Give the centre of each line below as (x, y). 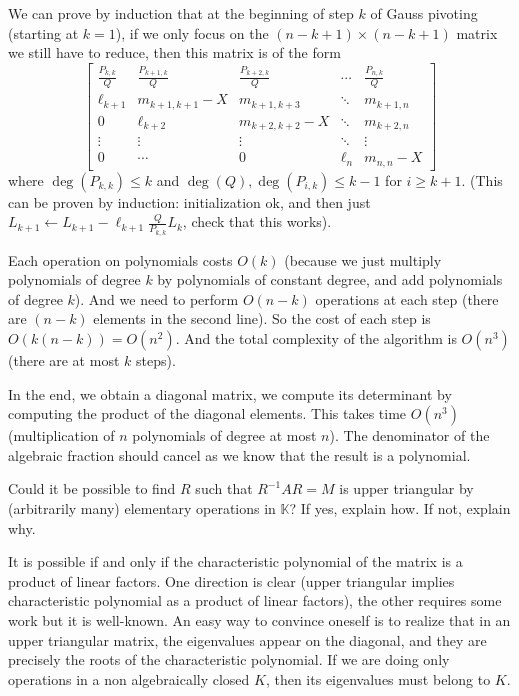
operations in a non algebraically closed (129, 678)
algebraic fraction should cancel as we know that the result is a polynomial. (239, 454)
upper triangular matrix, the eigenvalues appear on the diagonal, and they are (247, 639)
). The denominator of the (409, 435)
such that (224, 488)
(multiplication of (61, 435)
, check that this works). (257, 221)
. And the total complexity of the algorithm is (316, 338)
